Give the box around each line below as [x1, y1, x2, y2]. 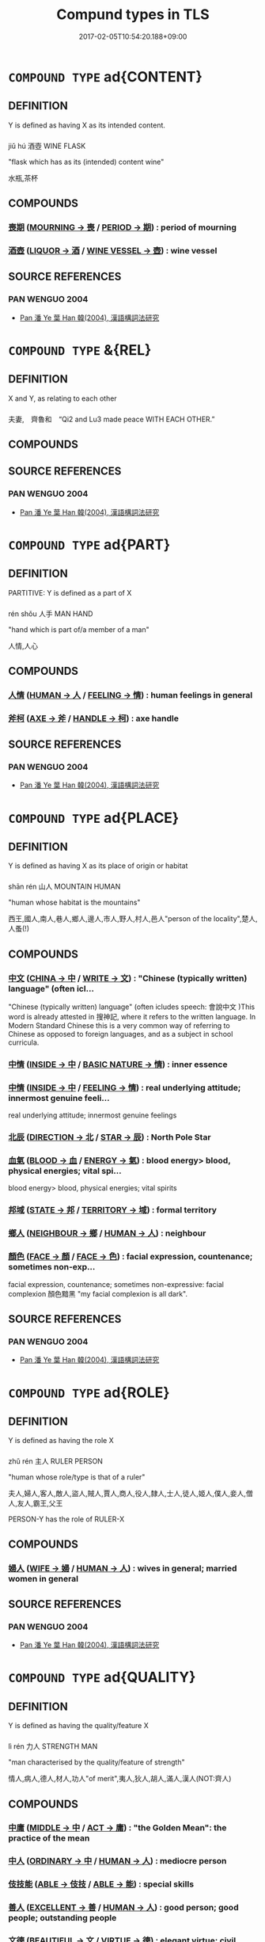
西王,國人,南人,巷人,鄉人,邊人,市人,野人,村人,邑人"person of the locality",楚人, [8, 914, 259, 923]
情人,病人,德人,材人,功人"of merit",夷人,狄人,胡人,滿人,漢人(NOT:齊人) [8, 1774, 232, 1784]
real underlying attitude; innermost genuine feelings [8, 1110, 177, 1120]
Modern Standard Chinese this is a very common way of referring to [8, 1021, 231, 1030]
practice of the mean [8, 1833, 90, 1844]
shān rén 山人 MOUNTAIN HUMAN [8, 882, 121, 892]
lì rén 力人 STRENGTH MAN [8, 1742, 98, 1751]
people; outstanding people [8, 1913, 117, 1924]
